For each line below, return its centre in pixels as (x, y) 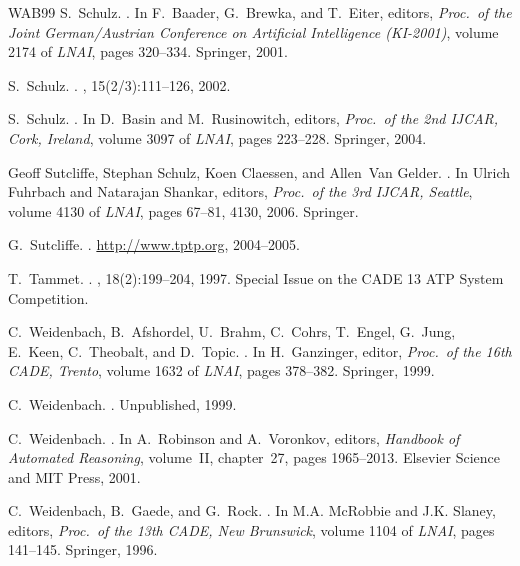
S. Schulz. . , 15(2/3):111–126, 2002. (119, 84)
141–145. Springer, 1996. (83, 549)
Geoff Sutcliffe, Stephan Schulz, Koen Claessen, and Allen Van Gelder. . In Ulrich (259, 171)
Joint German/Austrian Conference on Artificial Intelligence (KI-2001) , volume (253, 31)
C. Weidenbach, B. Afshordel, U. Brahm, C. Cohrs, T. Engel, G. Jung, (232, 331)
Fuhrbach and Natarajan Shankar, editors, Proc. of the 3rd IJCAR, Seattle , (240, 191)
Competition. (48, 297)
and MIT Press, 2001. (74, 476)
